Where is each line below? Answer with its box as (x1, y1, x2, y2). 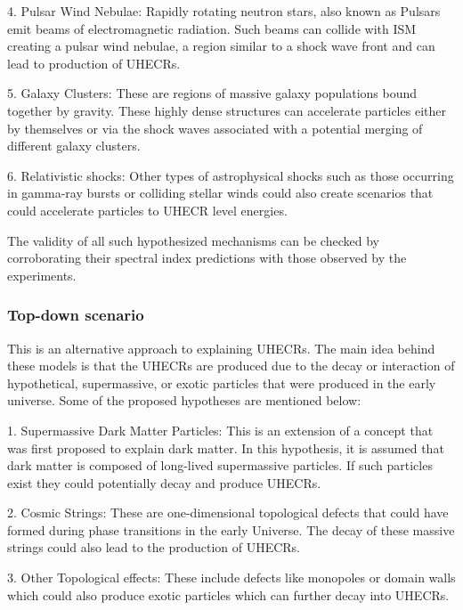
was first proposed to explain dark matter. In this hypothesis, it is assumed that (7, 438, 444, 457)
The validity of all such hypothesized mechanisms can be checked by (7, 231, 379, 249)
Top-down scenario (7, 304, 144, 326)
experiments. (7, 265, 77, 284)
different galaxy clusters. (7, 136, 141, 155)
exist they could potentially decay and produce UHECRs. (7, 473, 321, 492)
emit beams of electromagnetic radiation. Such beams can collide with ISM (7, 19, 417, 37)
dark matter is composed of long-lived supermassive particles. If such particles (7, 456, 433, 475)
